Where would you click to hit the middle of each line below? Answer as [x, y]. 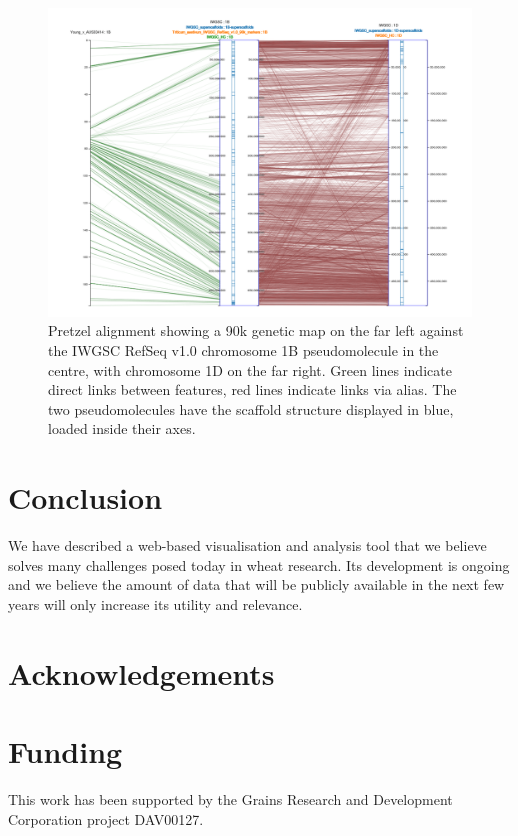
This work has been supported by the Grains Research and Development [230, 799]
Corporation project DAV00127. [106, 818]
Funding [65, 751]
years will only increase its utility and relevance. [155, 603]
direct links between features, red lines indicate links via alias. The [252, 389]
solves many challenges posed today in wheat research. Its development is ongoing [259, 564]
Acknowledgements [141, 672]
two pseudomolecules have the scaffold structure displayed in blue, [251, 408]
